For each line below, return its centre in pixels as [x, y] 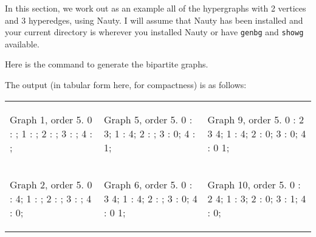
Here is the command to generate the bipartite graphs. [107, 64]
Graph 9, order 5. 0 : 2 [256, 119]
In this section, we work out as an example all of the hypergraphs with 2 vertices [156, 8]
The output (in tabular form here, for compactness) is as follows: [126, 85]
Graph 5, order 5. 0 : [148, 119]
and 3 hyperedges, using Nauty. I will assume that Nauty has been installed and [154, 20]
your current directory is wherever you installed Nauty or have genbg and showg [154, 32]
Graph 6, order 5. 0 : [148, 184]
